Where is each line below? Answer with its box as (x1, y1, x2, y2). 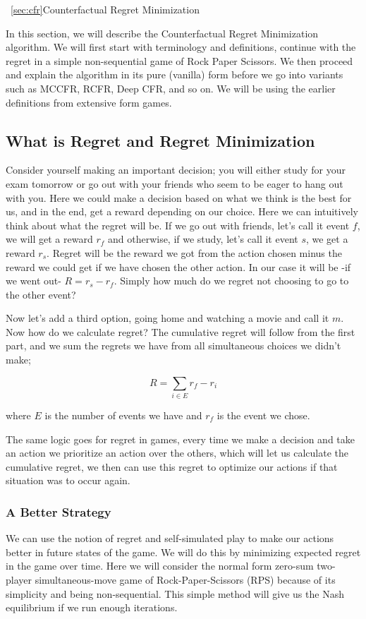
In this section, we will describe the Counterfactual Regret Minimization (6, 25, 319, 40)
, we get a (305, 232, 348, 246)
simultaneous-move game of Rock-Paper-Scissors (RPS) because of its (35, 572, 336, 587)
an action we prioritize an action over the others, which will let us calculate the (6, 445, 348, 460)
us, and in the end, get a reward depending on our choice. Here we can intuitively (6, 204, 358, 219)
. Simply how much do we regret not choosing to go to (114, 273, 349, 288)
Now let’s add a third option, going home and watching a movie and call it (6, 311, 329, 325)
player (6, 572, 32, 587)
